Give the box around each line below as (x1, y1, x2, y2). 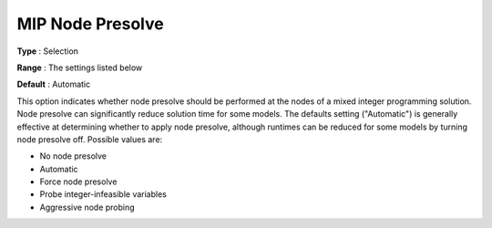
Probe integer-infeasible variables (39, 189, 168, 200)
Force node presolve (39, 176, 118, 187)
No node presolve (39, 150, 107, 161)
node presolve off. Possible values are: (16, 133, 163, 145)
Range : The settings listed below (16, 62, 143, 73)
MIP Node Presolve (16, 14, 164, 34)
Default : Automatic (16, 78, 91, 90)
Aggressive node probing (39, 202, 136, 212)
